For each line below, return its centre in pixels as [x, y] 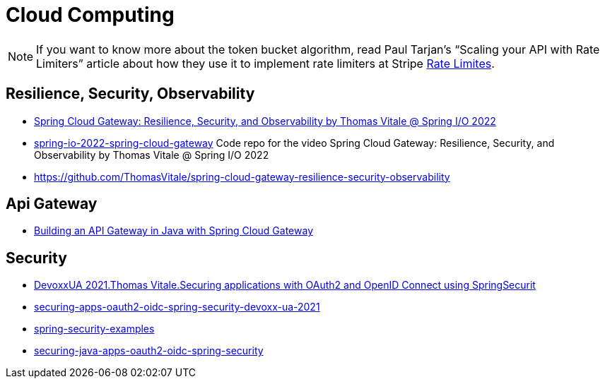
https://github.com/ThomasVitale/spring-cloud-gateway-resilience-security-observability [242, 176]
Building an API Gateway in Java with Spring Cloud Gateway [174, 231]
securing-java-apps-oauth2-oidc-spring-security [149, 351]
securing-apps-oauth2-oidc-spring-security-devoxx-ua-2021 [177, 307]
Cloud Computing [90, 15]
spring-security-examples [94, 329]
